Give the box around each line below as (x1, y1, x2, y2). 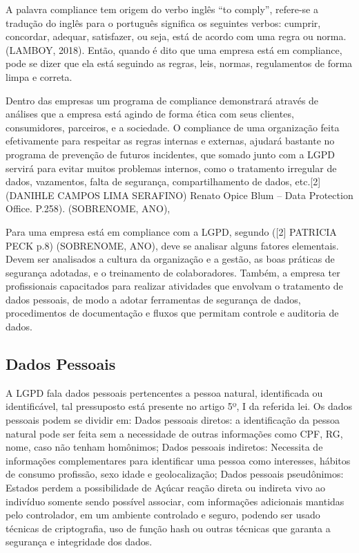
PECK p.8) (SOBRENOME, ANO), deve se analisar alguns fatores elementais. (6, 238, 339, 252)
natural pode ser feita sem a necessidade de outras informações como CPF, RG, (6, 426, 343, 440)
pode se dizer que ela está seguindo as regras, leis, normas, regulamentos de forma (6, 56, 353, 71)
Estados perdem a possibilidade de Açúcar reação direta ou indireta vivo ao (6, 480, 326, 495)
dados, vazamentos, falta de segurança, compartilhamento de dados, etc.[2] (6, 174, 321, 189)
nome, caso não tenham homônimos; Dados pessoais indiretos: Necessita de (6, 440, 323, 454)
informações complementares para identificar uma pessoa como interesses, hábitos (6, 453, 351, 467)
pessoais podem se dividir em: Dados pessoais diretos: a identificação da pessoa (6, 413, 340, 427)
